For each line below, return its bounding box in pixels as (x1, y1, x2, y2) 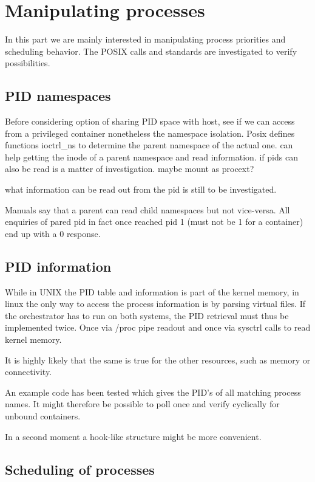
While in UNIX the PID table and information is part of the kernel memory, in (5, 285, 299, 298)
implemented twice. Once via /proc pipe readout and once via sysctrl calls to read (5, 321, 311, 334)
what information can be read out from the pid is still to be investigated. (5, 183, 277, 196)
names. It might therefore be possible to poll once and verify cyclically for (5, 398, 280, 410)
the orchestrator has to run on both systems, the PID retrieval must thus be (5, 309, 289, 322)
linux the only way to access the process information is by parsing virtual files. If (5, 297, 305, 310)
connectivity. (5, 365, 52, 378)
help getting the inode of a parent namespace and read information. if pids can (5, 150, 298, 163)
